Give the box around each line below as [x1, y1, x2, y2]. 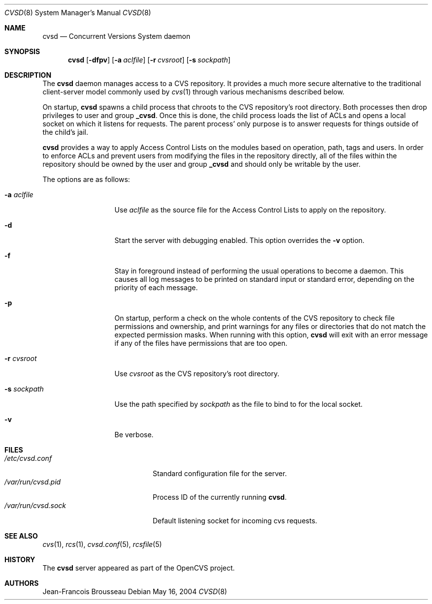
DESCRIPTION [4, 71, 52, 79]
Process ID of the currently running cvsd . [153, 493, 287, 501]
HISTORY [4, 555, 35, 564]
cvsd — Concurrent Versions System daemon [42, 32, 191, 40]
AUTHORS [4, 579, 39, 587]
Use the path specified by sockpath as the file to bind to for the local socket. [114, 400, 363, 408]
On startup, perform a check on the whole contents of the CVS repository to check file [114, 314, 395, 322]
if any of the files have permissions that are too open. [114, 339, 288, 347]
